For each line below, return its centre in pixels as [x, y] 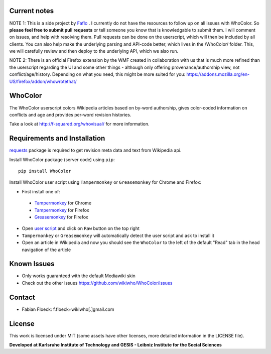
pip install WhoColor [45, 171]
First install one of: [41, 191]
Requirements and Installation [57, 138]
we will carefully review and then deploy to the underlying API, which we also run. [94, 51]
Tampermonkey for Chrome [63, 203]
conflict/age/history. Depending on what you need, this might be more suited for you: [97, 74]
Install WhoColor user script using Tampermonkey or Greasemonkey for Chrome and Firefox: [105, 182]
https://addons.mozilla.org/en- [218, 74]
